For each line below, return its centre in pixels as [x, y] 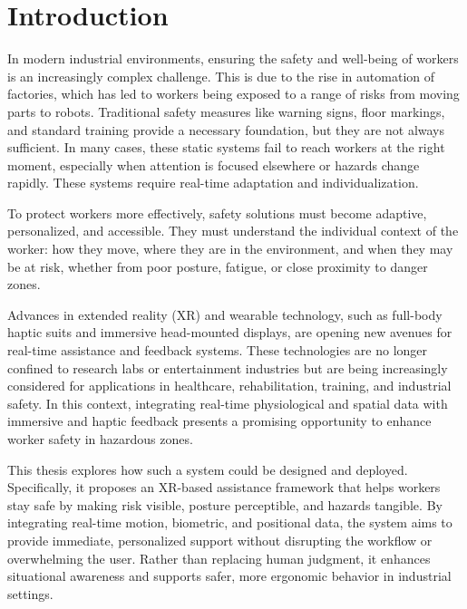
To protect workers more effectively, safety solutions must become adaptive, [217, 213]
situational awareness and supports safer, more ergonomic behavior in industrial [229, 576]
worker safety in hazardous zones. [100, 439]
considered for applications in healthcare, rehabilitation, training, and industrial [229, 386]
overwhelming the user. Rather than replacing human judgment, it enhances [219, 558]
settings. [30, 593]
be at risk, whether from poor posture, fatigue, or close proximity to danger [218, 266]
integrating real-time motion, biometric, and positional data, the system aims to [230, 522]
